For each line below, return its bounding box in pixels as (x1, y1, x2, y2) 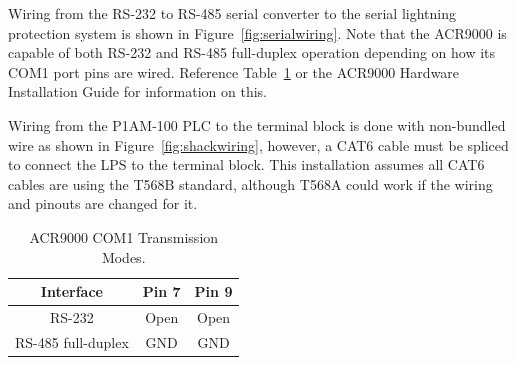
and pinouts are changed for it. (8, 193, 198, 214)
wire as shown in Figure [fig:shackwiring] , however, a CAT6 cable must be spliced (8, 134, 509, 155)
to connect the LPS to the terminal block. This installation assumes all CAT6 (8, 154, 485, 175)
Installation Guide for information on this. (8, 81, 267, 102)
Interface (40, 281, 103, 302)
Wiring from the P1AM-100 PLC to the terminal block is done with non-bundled (8, 114, 506, 135)
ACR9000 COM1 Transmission (29, 226, 219, 247)
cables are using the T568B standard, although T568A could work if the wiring (8, 173, 493, 194)
